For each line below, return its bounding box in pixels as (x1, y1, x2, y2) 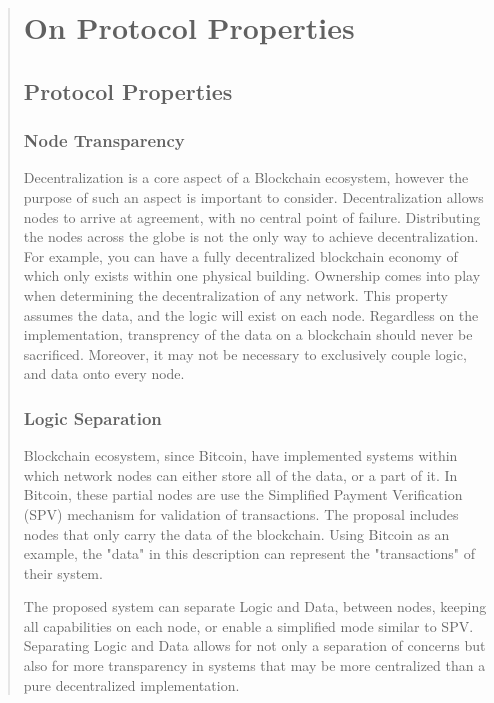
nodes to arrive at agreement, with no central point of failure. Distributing (23, 206, 481, 227)
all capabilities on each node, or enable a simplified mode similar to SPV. (23, 615, 474, 636)
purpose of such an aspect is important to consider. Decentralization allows (23, 186, 484, 207)
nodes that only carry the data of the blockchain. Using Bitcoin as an (23, 523, 450, 544)
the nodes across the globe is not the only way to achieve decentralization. (23, 226, 479, 247)
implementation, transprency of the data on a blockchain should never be (23, 324, 473, 345)
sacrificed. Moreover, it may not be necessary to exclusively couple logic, (23, 343, 467, 364)
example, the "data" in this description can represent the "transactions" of (23, 543, 476, 564)
